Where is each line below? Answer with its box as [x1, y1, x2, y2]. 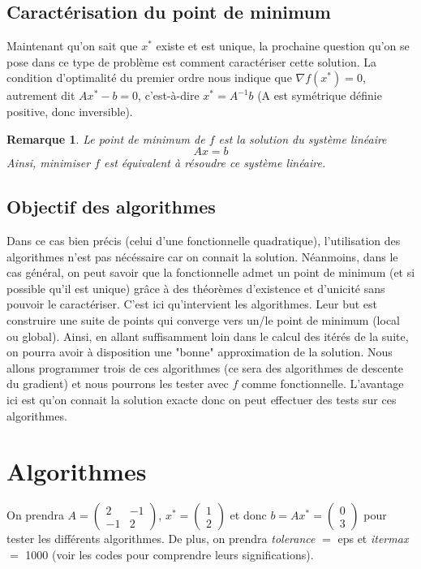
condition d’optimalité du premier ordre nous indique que [6, 69, 292, 86]
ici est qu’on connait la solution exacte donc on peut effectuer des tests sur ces [6, 390, 397, 407]
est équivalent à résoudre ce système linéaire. [104, 154, 326, 171]
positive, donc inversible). [6, 102, 133, 119]
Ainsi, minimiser [6, 154, 91, 171]
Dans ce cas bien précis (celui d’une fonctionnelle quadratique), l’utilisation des [6, 231, 401, 248]
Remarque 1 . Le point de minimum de [6, 130, 205, 147]
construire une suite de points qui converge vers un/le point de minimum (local [6, 311, 401, 328]
